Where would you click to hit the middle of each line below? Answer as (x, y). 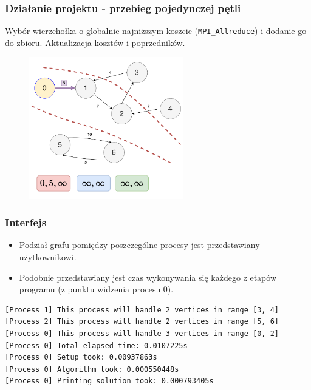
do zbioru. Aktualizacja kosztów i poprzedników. (95, 42)
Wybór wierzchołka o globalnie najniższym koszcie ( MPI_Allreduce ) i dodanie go (156, 31)
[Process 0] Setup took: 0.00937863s (81, 358)
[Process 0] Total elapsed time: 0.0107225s (96, 345)
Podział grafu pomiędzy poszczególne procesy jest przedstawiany (139, 245)
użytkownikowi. (48, 257)
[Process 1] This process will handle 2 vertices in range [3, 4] (142, 310)
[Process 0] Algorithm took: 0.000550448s (92, 369)
